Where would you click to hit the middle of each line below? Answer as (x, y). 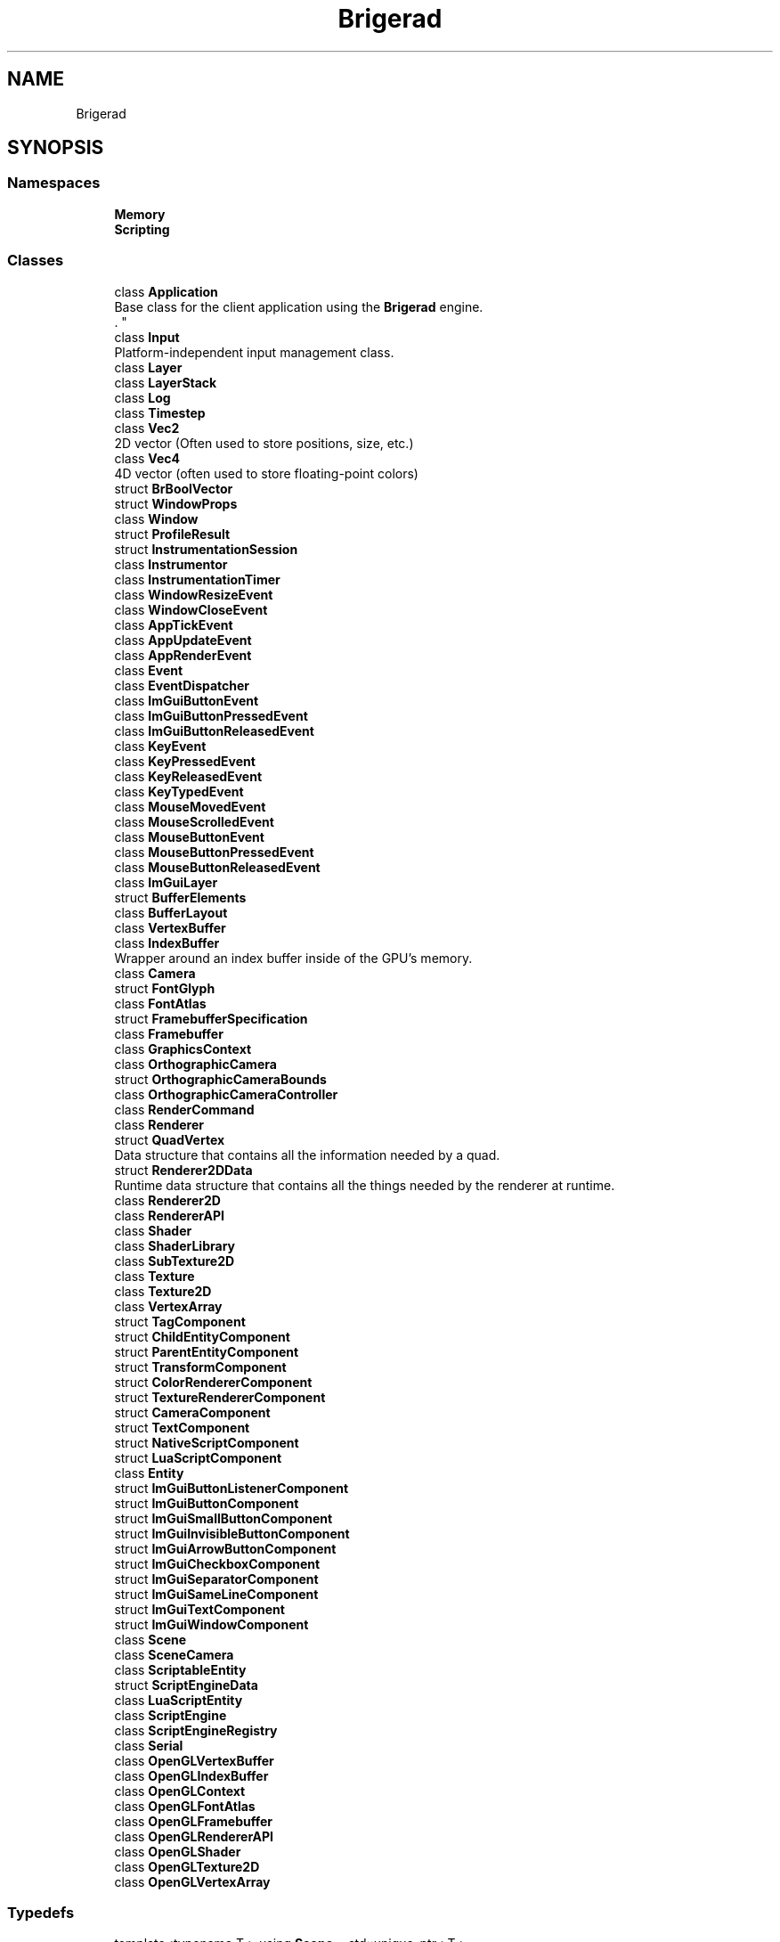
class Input (147, 337)
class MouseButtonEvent (189, 836)
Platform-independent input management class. (254, 352)
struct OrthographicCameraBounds (220, 1079)
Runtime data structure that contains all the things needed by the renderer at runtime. (365, 1185)
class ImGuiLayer (166, 882)
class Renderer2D (167, 1200)
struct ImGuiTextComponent (199, 1609)
